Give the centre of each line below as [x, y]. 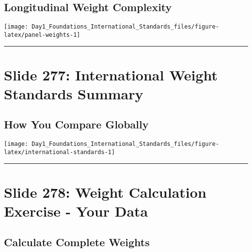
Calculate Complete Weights [77, 242]
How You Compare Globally [76, 124]
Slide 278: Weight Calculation [105, 192]
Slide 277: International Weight [111, 74]
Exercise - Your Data [76, 211]
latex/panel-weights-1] [42, 35]
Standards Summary [74, 93]
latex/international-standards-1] [60, 152]
